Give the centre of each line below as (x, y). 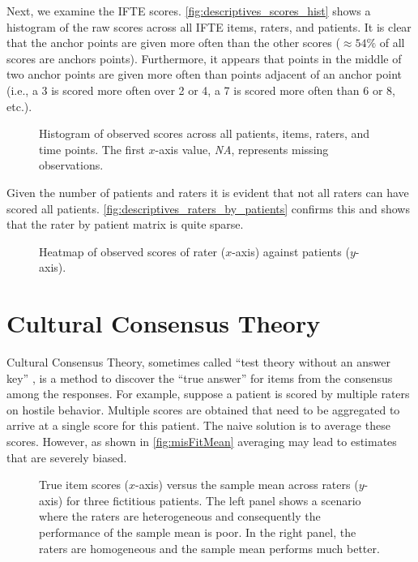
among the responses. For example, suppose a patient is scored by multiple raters (208, 394)
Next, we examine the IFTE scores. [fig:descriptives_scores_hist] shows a (189, 11)
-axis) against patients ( (291, 251)
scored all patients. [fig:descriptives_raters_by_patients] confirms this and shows (208, 208)
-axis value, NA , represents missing (242, 149)
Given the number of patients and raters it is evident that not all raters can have (208, 192)
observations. (71, 165)
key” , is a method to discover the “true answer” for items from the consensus (200, 378)
